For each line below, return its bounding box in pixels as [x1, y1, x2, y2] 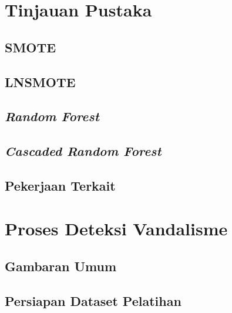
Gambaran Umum [5, 257, 117, 275]
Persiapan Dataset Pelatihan [5, 291, 181, 309]
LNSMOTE [5, 72, 76, 91]
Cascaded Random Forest [5, 142, 162, 160]
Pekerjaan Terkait [5, 176, 116, 194]
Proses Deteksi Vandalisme [5, 217, 228, 241]
